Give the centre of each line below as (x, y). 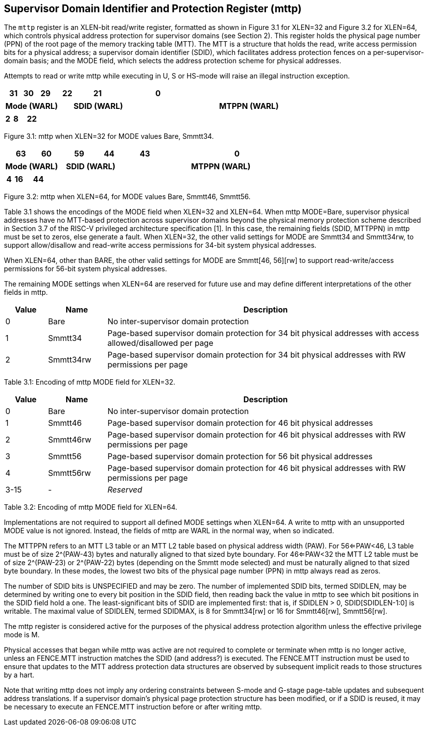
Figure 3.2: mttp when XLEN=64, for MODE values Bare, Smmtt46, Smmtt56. (127, 197)
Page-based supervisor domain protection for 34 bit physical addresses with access (263, 333)
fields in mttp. (26, 292)
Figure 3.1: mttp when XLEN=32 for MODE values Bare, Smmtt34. (109, 136)
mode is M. (22, 635)
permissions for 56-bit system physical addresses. (85, 269)
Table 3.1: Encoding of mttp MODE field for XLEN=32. (90, 382)
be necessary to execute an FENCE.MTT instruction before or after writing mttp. (133, 707)
